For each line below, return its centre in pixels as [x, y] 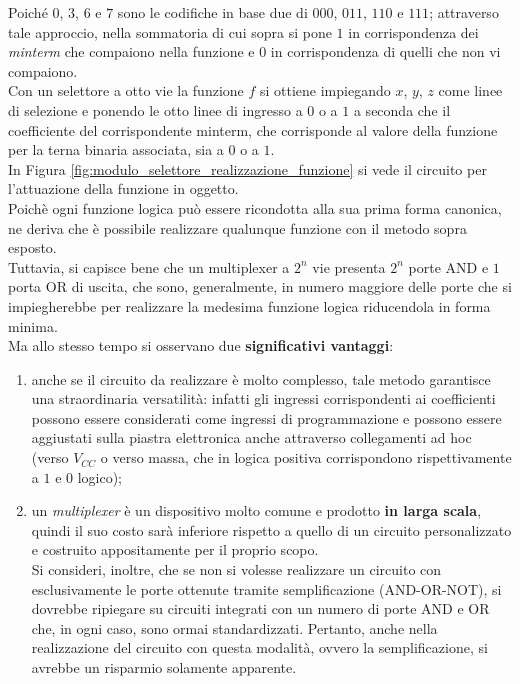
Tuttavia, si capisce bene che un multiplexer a [149, 266]
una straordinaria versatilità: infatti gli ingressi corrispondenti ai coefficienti [263, 398]
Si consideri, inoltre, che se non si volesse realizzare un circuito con [236, 569]
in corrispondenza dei [413, 31]
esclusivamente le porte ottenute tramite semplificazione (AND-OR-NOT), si [266, 588]
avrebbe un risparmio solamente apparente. [164, 667]
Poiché [28, 12]
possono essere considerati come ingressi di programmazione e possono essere [266, 417]
